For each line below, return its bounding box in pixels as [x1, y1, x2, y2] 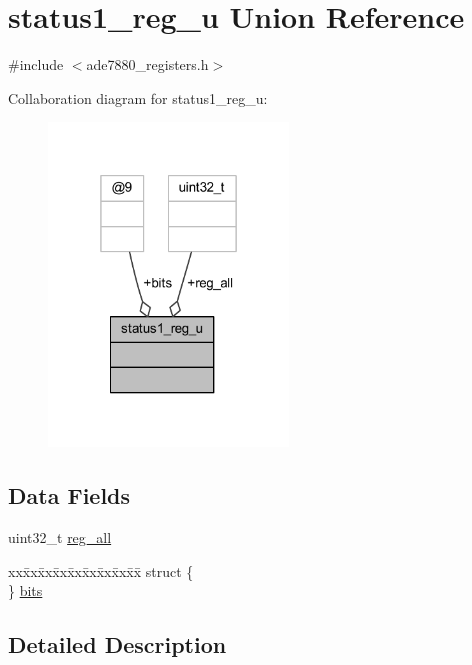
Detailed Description [8, 629, 227, 660]
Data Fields [8, 480, 131, 511]
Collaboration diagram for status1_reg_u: [8, 87, 268, 108]
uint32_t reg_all [8, 527, 112, 548]
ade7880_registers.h [86, 54, 209, 75]
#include [8, 54, 64, 75]
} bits [8, 580, 43, 601]
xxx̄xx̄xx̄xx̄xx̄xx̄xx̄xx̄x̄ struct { [8, 560, 194, 581]
